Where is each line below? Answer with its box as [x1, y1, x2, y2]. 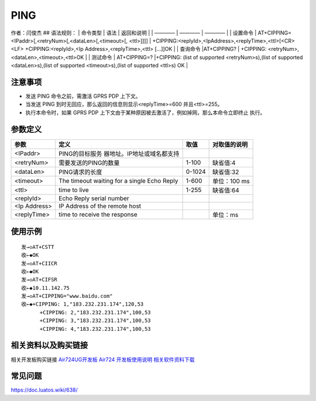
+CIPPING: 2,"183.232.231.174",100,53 [39, 309, 152, 316]
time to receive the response [59, 210, 138, 218]
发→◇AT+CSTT [21, 244, 54, 250]
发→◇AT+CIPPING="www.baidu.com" [21, 293, 114, 300]
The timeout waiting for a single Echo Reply [59, 176, 178, 184]
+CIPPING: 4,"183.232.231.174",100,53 [39, 325, 152, 332]
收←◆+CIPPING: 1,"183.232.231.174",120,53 [21, 301, 144, 307]
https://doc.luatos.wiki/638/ [11, 386, 78, 393]
